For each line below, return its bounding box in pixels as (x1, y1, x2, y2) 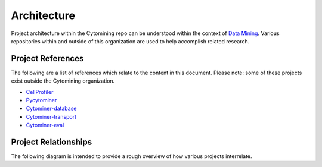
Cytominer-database (26, 105, 77, 112)
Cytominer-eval (26, 122, 64, 129)
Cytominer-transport (26, 113, 77, 120)
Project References (11, 53, 84, 64)
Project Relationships (11, 137, 92, 147)
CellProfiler (26, 88, 54, 95)
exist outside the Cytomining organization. (11, 77, 115, 84)
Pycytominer (26, 97, 57, 104)
